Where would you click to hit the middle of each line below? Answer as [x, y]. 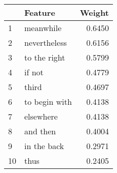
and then [40, 131]
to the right [45, 57]
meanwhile [43, 28]
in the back [44, 146]
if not [34, 72]
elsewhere [41, 116]
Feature [40, 12]
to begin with [48, 102]
